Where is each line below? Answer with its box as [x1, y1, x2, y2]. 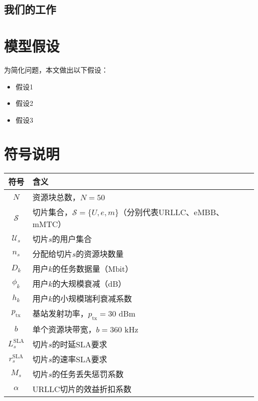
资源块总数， [32, 191, 80, 203]
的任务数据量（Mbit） [52, 263, 133, 275]
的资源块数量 [75, 248, 124, 260]
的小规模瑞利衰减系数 [52, 293, 132, 305]
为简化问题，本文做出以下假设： [4, 64, 108, 75]
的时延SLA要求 [52, 338, 107, 350]
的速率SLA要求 [52, 353, 107, 365]
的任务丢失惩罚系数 [52, 368, 124, 380]
